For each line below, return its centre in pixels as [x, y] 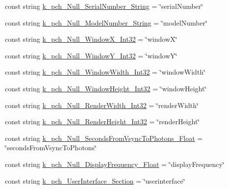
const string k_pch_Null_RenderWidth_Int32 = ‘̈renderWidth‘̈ [102, 105]
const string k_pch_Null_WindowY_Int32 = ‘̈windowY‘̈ [91, 55]
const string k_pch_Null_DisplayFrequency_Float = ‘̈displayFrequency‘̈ [115, 164]
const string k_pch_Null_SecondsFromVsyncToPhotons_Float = [104, 138]
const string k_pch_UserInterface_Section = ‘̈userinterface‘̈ [95, 180]
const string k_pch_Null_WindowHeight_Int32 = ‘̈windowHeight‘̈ [106, 88]
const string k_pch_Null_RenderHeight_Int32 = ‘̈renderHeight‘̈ [102, 121]
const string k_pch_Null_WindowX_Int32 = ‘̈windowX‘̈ [91, 39]
